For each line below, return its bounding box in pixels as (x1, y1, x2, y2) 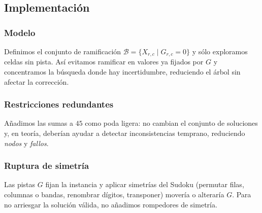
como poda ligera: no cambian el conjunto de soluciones (85, 118, 258, 128)
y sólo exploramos (192, 46, 248, 56)
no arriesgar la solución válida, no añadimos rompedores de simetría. (4, 199, 217, 209)
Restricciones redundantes (4, 98, 114, 111)
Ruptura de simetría (4, 159, 89, 172)
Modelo (4, 26, 36, 39)
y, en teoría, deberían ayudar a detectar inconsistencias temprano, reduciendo (4, 128, 245, 138)
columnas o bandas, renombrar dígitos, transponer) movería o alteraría (4, 189, 224, 200)
